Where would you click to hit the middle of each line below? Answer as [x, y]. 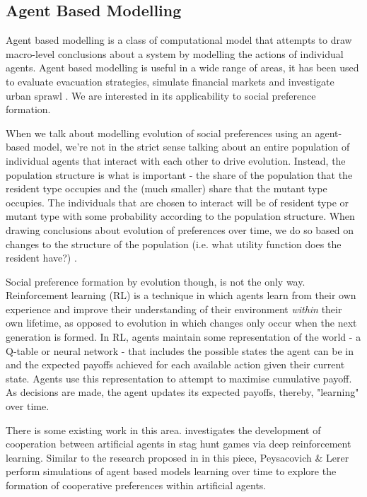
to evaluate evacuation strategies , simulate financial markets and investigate [170, 81]
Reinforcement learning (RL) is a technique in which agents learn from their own [181, 295]
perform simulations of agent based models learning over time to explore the [171, 471]
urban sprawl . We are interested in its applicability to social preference [161, 95]
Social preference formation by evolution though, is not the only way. [156, 281]
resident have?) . [41, 258]
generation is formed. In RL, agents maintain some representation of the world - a [183, 337]
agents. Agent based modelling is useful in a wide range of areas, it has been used [182, 68]
